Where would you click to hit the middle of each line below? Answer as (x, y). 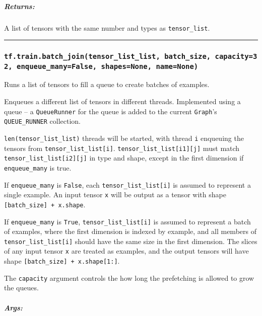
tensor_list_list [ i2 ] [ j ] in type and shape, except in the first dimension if (124, 158)
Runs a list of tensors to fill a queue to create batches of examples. (107, 84)
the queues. (21, 288)
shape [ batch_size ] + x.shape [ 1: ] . (62, 261)
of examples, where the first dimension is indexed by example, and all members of (130, 231)
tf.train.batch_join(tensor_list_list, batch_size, (108, 57)
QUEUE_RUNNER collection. (43, 121)
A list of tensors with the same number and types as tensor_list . (107, 27)
